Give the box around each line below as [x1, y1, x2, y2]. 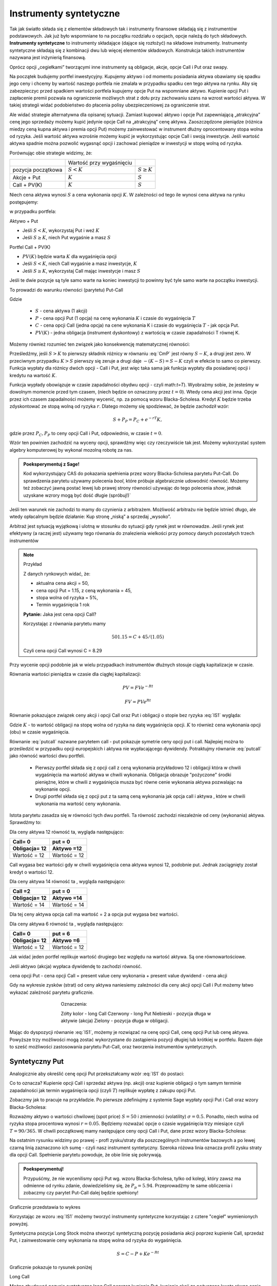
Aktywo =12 [52, 845, 82, 852]
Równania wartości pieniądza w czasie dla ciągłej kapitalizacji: [9, 671, 141, 677]
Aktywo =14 [52, 895, 82, 902]
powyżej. [9, 1221, 29, 1227]
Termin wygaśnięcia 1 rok [36, 602, 90, 608]
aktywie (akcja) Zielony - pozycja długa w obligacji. [61, 1017, 169, 1024]
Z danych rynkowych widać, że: [23, 570, 91, 577]
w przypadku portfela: [9, 208, 56, 215]
